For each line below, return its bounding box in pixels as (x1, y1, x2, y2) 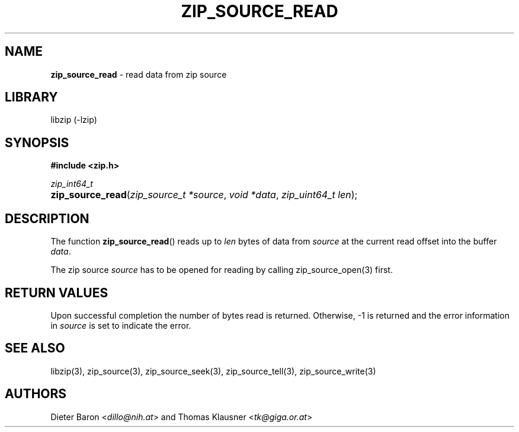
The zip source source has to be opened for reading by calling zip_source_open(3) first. (50, 265, 393, 275)
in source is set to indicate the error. (50, 320, 191, 331)
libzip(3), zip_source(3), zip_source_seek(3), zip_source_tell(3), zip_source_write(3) (50, 366, 376, 376)
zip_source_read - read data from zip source (50, 69, 227, 80)
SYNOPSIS (5, 135, 69, 150)
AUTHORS (5, 386, 67, 402)
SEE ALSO (5, 341, 65, 356)
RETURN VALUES (5, 285, 108, 300)
